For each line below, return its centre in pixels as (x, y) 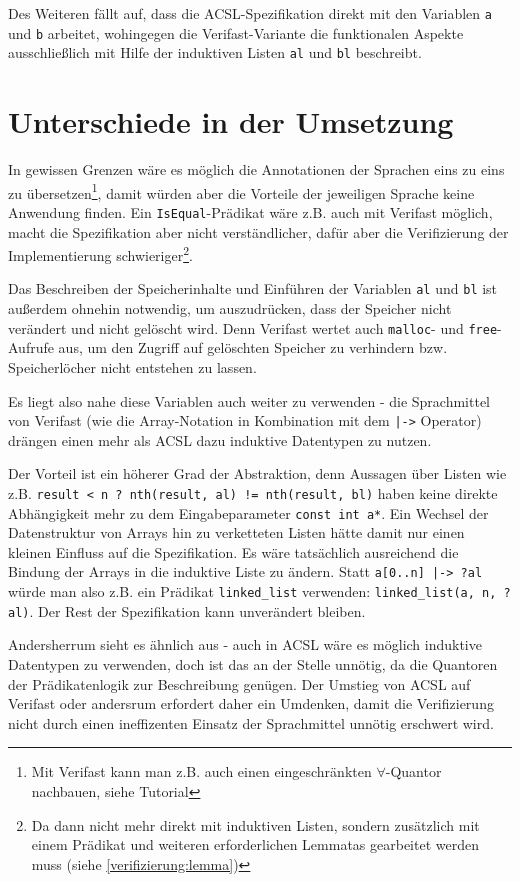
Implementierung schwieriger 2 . (100, 253)
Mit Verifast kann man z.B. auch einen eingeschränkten (201, 771)
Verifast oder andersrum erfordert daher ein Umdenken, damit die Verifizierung (251, 703)
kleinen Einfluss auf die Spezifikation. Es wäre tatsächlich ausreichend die (233, 551)
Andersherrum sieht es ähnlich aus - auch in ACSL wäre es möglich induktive (245, 644)
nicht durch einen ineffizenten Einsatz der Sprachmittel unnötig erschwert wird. (251, 722)
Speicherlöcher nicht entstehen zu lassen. (132, 366)
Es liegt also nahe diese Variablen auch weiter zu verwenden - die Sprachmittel (249, 400)
